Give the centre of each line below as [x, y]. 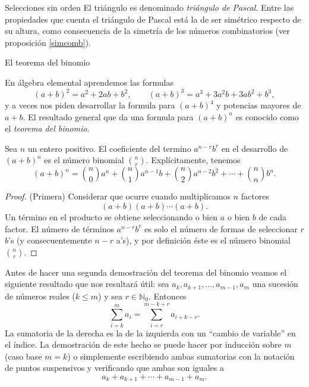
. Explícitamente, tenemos [193, 160]
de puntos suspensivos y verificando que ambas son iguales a [114, 368]
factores [255, 196]
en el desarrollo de [255, 148]
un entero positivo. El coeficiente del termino [109, 148]
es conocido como [267, 116]
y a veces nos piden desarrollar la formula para [90, 105]
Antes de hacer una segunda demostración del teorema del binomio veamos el [146, 272]
